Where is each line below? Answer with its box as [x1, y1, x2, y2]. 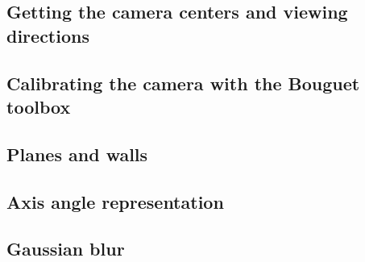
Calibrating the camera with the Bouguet [6, 70, 360, 95]
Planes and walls [6, 141, 148, 166]
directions [6, 23, 89, 48]
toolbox [6, 94, 71, 119]
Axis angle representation [6, 189, 224, 214]
